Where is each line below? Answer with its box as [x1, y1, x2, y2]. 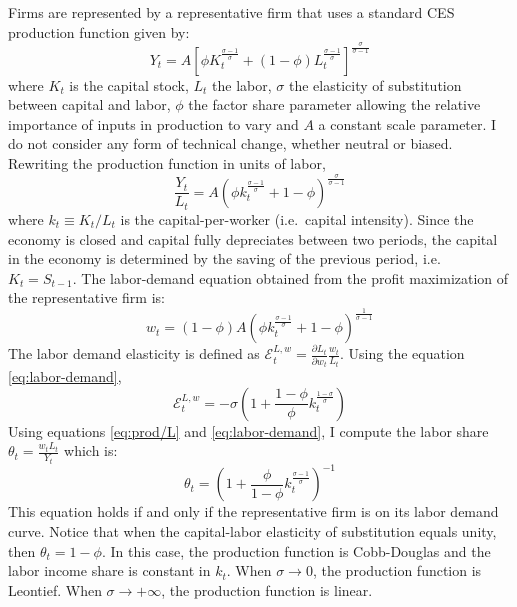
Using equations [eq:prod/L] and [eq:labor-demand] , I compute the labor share [8, 420, 489, 441]
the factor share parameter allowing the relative [188, 94, 481, 115]
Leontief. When [8, 579, 102, 600]
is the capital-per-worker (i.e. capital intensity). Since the [120, 208, 474, 229]
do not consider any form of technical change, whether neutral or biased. [8, 133, 453, 154]
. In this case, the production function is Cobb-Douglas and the [101, 540, 491, 561]
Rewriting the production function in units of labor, [8, 152, 326, 173]
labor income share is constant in [8, 560, 211, 581]
